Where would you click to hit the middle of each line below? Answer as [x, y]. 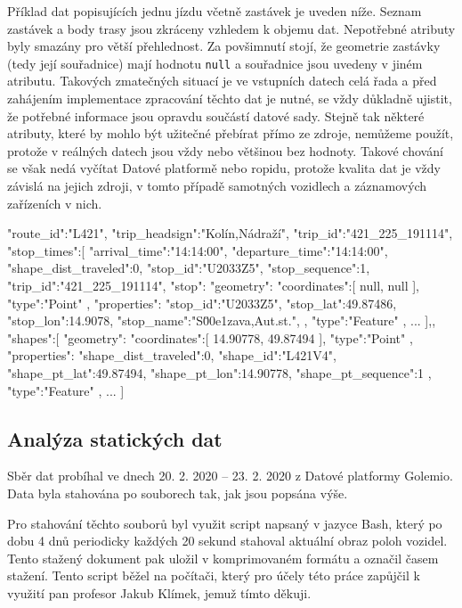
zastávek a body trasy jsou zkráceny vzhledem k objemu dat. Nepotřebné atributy [231, 28]
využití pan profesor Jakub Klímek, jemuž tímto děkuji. [159, 592]
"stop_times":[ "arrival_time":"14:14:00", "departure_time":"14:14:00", [198, 250]
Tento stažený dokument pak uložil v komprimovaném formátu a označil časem [223, 558]
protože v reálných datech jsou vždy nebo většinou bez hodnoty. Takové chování [225, 150]
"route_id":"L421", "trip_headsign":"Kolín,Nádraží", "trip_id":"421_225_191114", [230, 233]
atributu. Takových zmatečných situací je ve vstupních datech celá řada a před [222, 81]
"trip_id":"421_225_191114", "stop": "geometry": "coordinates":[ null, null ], [213, 285]
